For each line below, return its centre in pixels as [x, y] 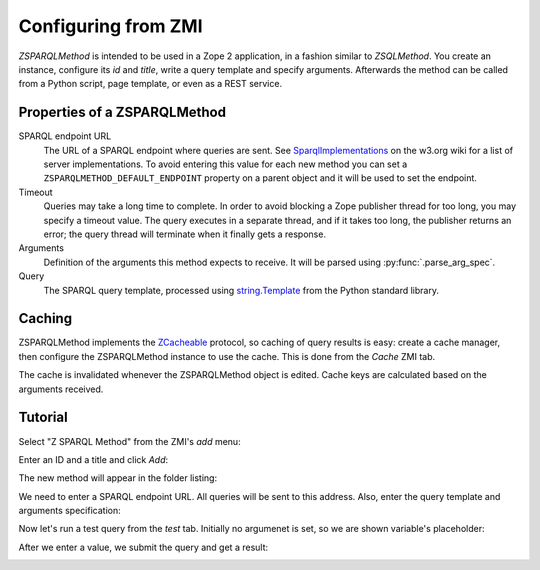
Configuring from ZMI [111, 26]
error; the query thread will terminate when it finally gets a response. [185, 234]
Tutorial [43, 417]
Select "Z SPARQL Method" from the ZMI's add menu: [129, 441]
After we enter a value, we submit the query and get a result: [143, 547]
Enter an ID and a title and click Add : [93, 459]
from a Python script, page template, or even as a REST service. [150, 84]
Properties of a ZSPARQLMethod [122, 112]
